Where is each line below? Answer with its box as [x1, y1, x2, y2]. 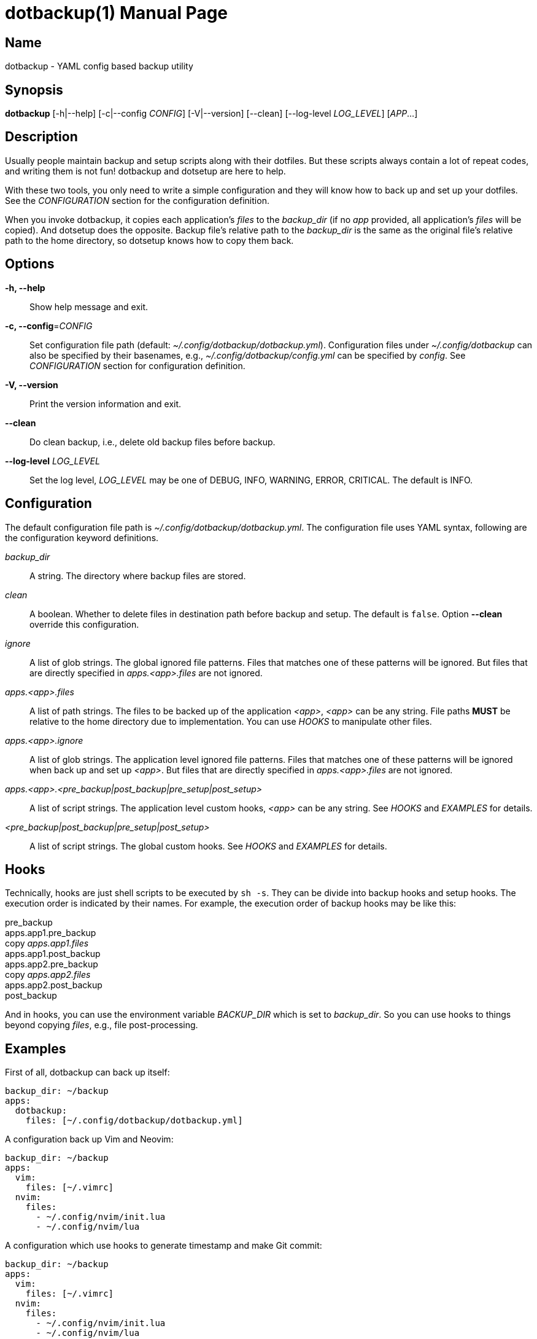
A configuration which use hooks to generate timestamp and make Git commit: [5, 1240, 322, 1251]
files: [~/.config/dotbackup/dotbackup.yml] [25, 1115, 243, 1126]
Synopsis [5, 82, 63, 98]
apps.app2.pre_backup [5, 959, 98, 970]
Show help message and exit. [29, 301, 149, 312]
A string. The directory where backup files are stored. [29, 570, 246, 581]
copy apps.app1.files [5, 938, 89, 949]
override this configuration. [29, 619, 139, 630]
